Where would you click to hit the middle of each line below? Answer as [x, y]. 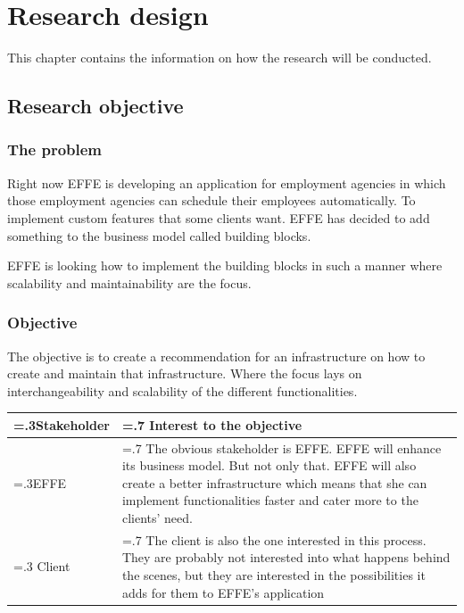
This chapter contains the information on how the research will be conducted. [220, 58]
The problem [55, 149]
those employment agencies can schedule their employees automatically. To [211, 200]
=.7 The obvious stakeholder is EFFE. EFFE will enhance [282, 447]
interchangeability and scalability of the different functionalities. [182, 390]
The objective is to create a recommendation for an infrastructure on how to [216, 356]
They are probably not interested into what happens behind [286, 557]
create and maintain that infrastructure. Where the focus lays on [185, 373]
